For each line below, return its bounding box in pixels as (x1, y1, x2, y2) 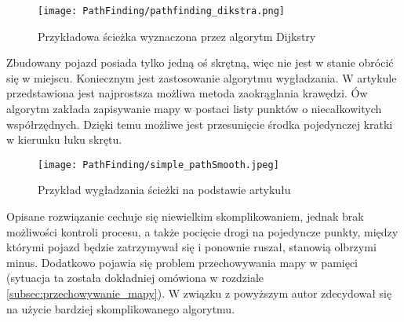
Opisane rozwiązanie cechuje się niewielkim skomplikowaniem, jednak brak (6, 208, 364, 225)
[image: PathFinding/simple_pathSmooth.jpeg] (38, 159, 279, 170)
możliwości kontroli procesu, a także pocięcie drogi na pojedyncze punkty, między (6, 223, 399, 240)
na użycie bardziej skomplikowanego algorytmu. (6, 300, 235, 317)
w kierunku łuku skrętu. (6, 131, 122, 148)
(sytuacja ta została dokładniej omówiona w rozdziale (6, 269, 264, 286)
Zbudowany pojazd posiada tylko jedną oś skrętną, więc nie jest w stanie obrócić (6, 54, 394, 71)
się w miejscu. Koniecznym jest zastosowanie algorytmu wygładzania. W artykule (6, 69, 397, 86)
